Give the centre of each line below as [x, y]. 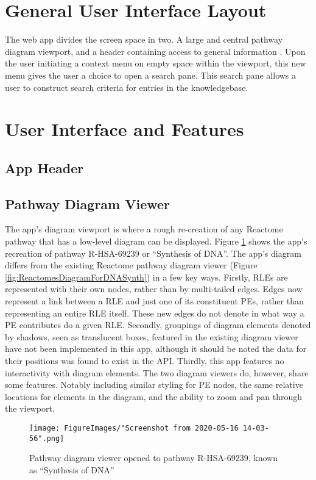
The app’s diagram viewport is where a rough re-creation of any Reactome [144, 229]
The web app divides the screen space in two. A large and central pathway [144, 39]
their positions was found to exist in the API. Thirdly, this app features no [145, 360]
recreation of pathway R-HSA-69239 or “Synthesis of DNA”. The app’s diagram [153, 253]
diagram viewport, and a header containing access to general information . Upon [155, 51]
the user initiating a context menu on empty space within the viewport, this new [156, 63]
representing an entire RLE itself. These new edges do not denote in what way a [155, 313]
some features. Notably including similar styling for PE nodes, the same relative [154, 385]
